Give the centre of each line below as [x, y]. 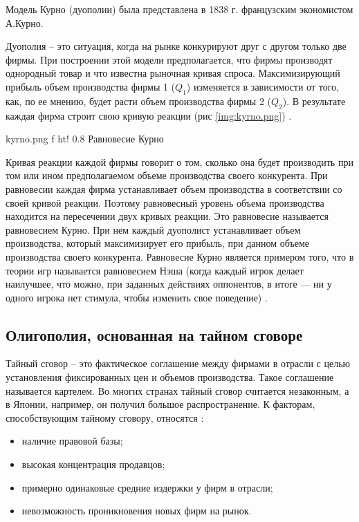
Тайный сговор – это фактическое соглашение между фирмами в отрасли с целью [178, 363]
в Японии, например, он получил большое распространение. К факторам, [160, 404]
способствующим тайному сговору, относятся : [105, 417]
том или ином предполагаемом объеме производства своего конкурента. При [167, 175]
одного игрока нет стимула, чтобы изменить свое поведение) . [137, 297]
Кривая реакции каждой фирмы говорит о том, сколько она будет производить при [179, 161]
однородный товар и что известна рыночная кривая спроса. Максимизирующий [173, 73]
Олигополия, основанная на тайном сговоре [154, 334]
